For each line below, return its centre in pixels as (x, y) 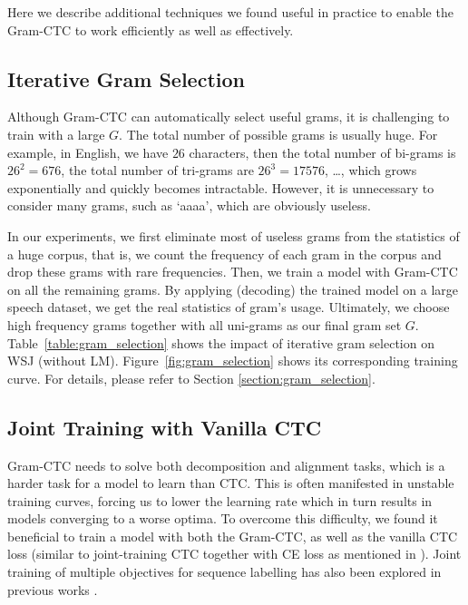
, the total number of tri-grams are (157, 170)
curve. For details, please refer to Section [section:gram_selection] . (191, 378)
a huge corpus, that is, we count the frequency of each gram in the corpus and (224, 254)
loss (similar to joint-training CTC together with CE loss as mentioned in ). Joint (234, 554)
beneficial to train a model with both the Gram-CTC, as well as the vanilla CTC (233, 536)
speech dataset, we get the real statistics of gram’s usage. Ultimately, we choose (229, 307)
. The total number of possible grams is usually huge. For (278, 134)
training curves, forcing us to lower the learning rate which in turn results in (220, 500)
